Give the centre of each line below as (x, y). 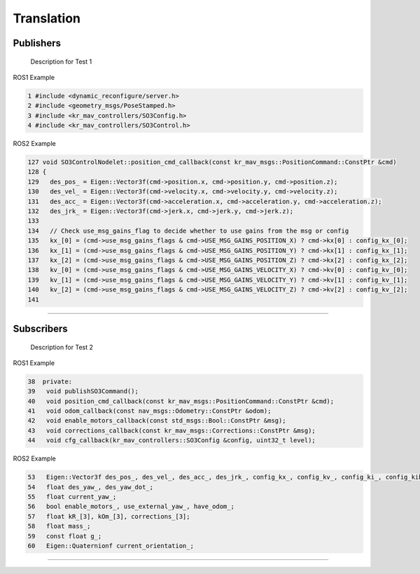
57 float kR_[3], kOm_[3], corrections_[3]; (109, 516)
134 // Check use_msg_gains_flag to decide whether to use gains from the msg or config (188, 231)
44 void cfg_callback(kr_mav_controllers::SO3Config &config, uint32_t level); (172, 440)
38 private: (50, 381)
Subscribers (40, 328)
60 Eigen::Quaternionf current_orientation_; (111, 546)
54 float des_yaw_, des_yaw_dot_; (91, 487)
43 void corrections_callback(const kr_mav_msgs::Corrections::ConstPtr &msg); (172, 430)
